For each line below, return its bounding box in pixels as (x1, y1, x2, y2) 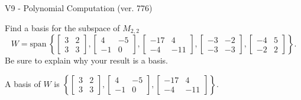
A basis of (5, 77, 41, 89)
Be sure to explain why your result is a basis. (5, 54, 169, 66)
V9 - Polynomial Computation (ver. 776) (5, 2, 153, 14)
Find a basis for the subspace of (5, 21, 120, 34)
